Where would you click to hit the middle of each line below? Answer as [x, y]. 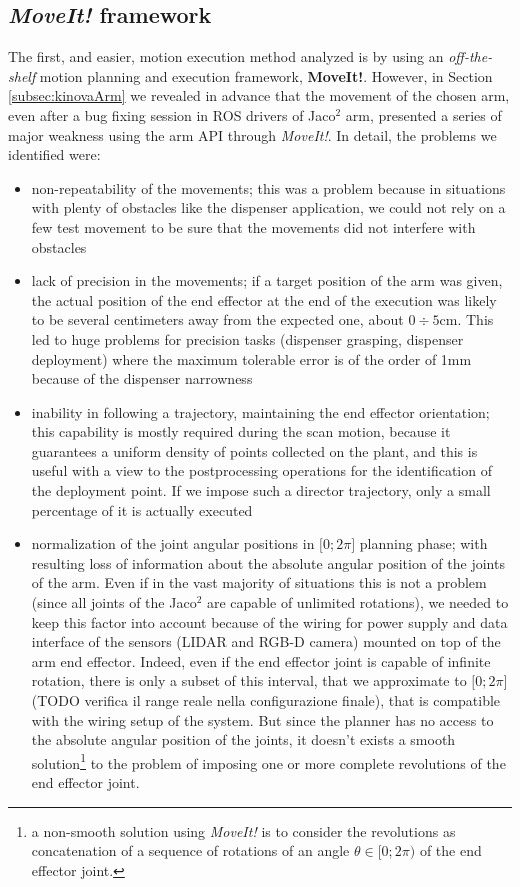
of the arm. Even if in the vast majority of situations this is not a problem [259, 582]
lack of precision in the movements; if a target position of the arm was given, [267, 280]
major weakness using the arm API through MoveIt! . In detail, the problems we [252, 134]
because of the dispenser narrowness [142, 378]
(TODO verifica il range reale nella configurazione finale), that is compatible [266, 700]
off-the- [470, 56]
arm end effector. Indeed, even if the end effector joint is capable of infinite [261, 660]
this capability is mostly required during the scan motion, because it [241, 431]
